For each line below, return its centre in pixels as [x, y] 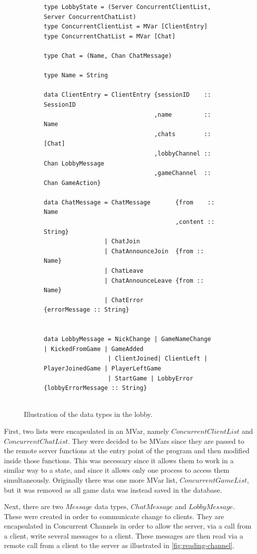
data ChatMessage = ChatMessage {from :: [129, 202]
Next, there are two [34, 506]
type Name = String [76, 76]
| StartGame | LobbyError [150, 378]
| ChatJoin [122, 242]
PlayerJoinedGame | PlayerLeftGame [103, 368]
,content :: [195, 222]
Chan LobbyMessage [74, 163]
